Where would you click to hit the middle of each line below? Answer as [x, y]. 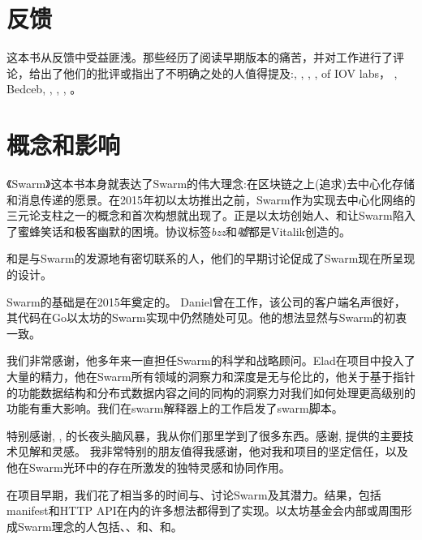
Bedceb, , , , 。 [44, 89]
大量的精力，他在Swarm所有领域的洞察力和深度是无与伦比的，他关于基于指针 [211, 376]
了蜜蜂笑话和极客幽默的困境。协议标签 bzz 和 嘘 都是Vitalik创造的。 [179, 231]
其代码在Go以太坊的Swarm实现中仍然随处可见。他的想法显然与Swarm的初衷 [207, 317]
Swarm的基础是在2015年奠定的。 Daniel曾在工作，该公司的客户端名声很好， [206, 301]
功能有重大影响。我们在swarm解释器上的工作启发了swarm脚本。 [175, 408]
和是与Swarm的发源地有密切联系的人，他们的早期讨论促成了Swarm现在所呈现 [211, 258]
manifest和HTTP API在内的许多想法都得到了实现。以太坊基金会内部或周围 [204, 510]
